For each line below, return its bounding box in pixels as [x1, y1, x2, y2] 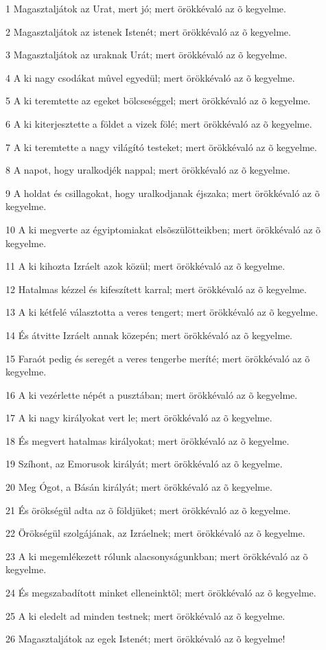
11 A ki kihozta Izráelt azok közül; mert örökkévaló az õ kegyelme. [5, 259, 286, 273]
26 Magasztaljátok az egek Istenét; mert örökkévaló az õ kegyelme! [5, 631, 286, 646]
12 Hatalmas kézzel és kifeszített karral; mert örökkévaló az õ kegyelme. [5, 281, 307, 296]
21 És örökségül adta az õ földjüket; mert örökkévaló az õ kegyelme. [5, 502, 291, 517]
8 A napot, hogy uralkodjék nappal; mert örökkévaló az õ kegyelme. [5, 163, 290, 177]
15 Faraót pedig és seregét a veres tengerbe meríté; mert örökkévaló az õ [5, 351, 310, 365]
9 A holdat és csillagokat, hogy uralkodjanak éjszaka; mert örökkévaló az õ [5, 185, 320, 200]
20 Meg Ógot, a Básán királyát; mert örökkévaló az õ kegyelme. [5, 480, 272, 494]
